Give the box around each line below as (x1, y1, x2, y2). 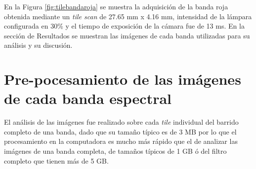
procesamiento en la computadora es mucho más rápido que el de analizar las (4, 136, 238, 146)
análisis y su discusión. (4, 40, 73, 50)
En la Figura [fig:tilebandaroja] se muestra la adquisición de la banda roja (4, 1, 228, 11)
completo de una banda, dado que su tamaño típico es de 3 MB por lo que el (4, 126, 237, 136)
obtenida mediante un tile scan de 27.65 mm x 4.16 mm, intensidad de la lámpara (4, 11, 252, 21)
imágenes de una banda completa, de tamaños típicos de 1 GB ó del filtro (4, 146, 227, 156)
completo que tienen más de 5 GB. (4, 155, 109, 166)
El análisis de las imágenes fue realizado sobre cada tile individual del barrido (4, 117, 239, 127)
